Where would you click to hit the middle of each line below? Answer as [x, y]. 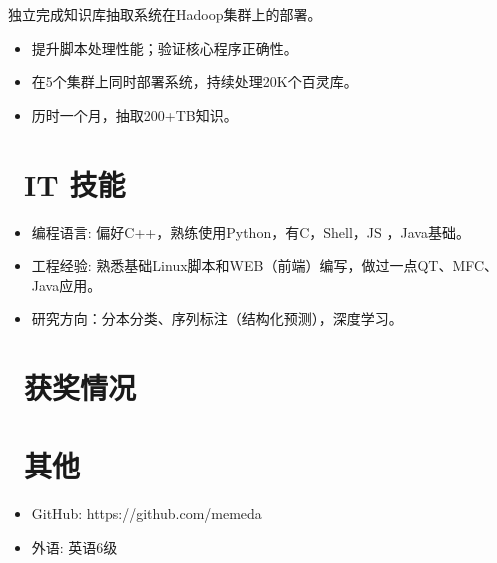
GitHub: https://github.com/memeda [146, 513]
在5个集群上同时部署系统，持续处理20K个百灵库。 [194, 81]
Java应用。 [66, 284]
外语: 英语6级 [74, 546]
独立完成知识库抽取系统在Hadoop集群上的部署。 [165, 14]
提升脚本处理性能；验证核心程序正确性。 [164, 47]
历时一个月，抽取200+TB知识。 [134, 114]
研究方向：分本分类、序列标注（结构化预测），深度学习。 [217, 318]
